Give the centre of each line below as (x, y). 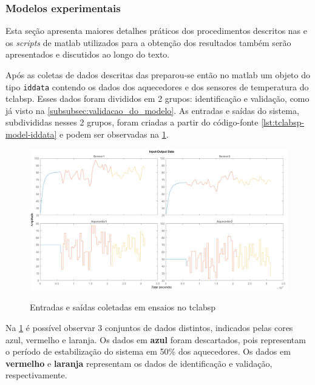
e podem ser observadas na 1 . (114, 134)
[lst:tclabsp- (283, 122)
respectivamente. (36, 375)
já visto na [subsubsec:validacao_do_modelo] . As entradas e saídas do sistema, (152, 110)
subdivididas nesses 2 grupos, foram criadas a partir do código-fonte (132, 122)
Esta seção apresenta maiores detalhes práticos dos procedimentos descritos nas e (156, 31)
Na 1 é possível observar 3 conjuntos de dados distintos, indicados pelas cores (149, 327)
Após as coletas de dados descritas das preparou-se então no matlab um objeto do (158, 75)
